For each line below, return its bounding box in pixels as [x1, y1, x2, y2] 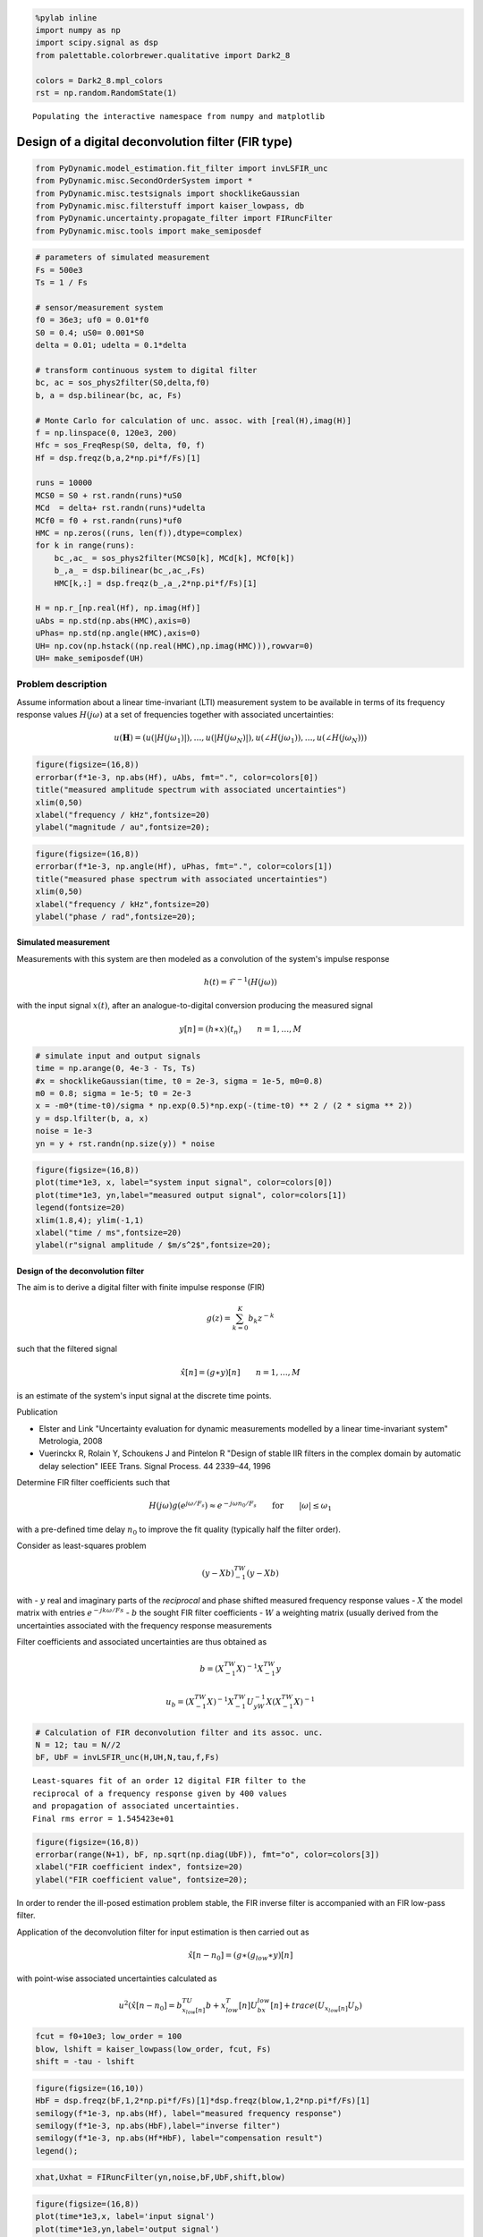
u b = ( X [165, 1697, 196, 1709]
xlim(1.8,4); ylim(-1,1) [35, 1215, 145, 1225]
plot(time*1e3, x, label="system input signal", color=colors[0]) [35, 1178, 333, 1187]
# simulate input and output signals [35, 1050, 201, 1060]
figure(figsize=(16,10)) [35, 2083, 145, 2093]
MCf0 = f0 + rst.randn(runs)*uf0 [35, 515, 182, 525]
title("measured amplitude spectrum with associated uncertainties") [35, 785, 347, 795]
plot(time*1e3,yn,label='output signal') [35, 2224, 220, 2234]
